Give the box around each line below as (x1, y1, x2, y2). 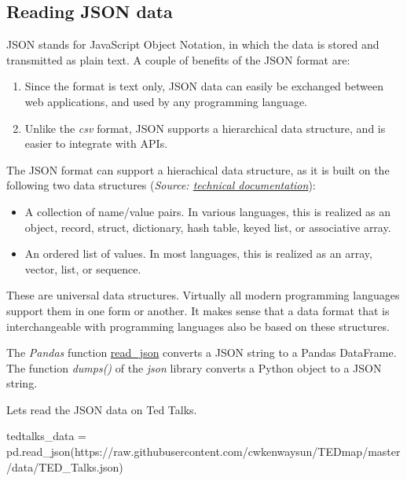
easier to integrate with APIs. (24, 135, 168, 152)
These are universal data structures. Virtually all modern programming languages (6, 287, 400, 303)
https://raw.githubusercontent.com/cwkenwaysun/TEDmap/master (74, 443, 401, 460)
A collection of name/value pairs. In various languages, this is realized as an (24, 203, 391, 219)
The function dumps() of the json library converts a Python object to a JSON (6, 359, 382, 376)
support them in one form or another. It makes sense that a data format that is (6, 302, 390, 318)
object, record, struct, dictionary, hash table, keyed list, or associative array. (24, 218, 391, 235)
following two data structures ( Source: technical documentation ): (6, 177, 316, 193)
